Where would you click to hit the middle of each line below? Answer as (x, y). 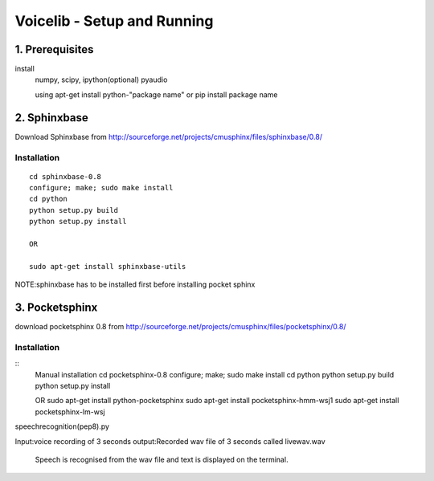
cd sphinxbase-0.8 (66, 176)
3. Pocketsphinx (56, 308)
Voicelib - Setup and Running (114, 21)
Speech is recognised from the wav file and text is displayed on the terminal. (162, 459)
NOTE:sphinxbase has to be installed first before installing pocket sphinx (135, 284)
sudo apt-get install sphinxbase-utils (108, 266)
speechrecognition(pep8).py (62, 426)
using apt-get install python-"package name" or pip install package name (156, 94)
